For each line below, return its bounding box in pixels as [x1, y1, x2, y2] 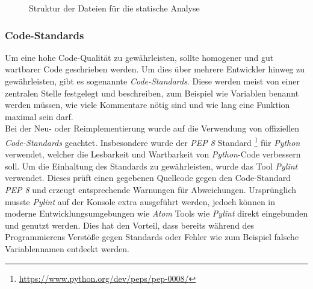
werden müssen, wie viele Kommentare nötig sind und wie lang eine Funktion [5, 98, 290, 111]
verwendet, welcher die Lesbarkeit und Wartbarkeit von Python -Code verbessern [5, 148, 301, 160]
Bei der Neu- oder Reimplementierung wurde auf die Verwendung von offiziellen [5, 122, 300, 135]
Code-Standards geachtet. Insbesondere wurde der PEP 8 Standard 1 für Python [5, 134, 300, 148]
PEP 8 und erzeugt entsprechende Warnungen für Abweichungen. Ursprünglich [5, 183, 297, 195]
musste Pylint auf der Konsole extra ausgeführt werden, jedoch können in [5, 195, 276, 208]
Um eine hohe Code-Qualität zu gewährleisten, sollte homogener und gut [5, 51, 274, 63]
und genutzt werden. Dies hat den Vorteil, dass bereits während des [5, 218, 255, 231]
